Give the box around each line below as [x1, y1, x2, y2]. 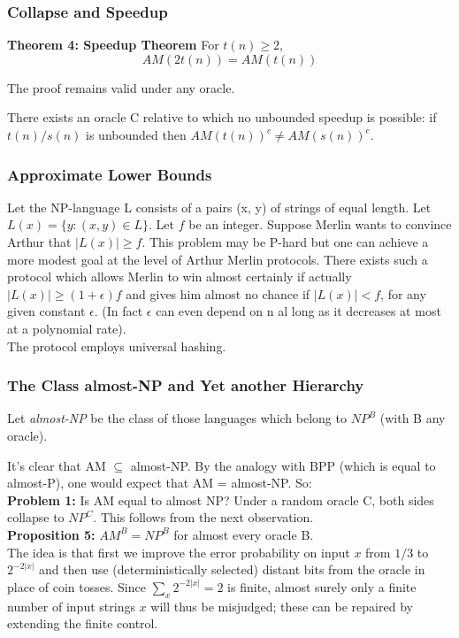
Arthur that [7, 233, 72, 250]
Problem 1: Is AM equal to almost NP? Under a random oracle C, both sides [7, 490, 434, 509]
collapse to [7, 508, 65, 527]
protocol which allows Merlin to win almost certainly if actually [7, 267, 352, 286]
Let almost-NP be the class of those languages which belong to [7, 409, 347, 427]
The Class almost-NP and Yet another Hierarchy [7, 374, 364, 396]
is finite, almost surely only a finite [227, 577, 417, 596]
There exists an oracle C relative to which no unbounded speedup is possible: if [7, 108, 437, 127]
